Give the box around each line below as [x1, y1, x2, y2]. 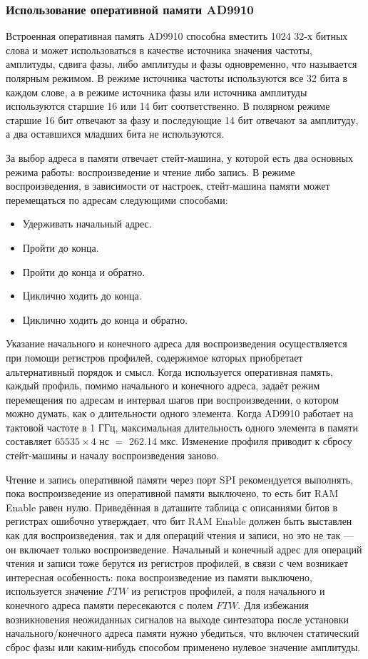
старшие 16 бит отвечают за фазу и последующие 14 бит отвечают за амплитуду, [6, 112, 359, 127]
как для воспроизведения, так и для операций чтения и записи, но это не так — [6, 528, 354, 543]
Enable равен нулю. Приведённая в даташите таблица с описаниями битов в [6, 499, 338, 514]
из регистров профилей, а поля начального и [131, 583, 325, 598]
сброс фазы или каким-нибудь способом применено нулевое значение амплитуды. [6, 639, 361, 654]
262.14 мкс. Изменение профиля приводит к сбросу [129, 434, 352, 449]
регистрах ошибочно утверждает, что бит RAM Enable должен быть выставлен [6, 514, 352, 528]
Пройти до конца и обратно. [22, 264, 145, 279]
